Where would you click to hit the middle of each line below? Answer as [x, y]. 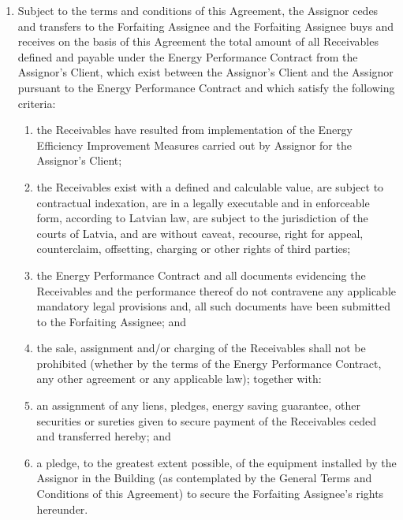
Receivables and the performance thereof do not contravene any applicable [216, 290]
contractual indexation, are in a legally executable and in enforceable [203, 202]
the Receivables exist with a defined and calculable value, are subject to [210, 186]
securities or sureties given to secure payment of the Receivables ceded [207, 420]
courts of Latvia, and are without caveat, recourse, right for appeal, [200, 233]
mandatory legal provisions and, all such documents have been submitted [214, 306]
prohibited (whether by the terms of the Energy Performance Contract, [209, 363]
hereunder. [62, 509]
